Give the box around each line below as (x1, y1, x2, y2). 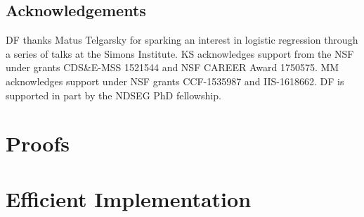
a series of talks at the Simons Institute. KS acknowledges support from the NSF (6, 46, 354, 61)
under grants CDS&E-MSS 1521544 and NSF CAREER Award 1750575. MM (6, 60, 339, 75)
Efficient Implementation (6, 184, 252, 213)
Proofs (6, 129, 70, 158)
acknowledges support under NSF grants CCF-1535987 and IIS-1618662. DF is (6, 73, 344, 88)
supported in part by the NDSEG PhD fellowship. (6, 87, 221, 102)
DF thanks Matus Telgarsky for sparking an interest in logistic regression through (6, 32, 358, 47)
